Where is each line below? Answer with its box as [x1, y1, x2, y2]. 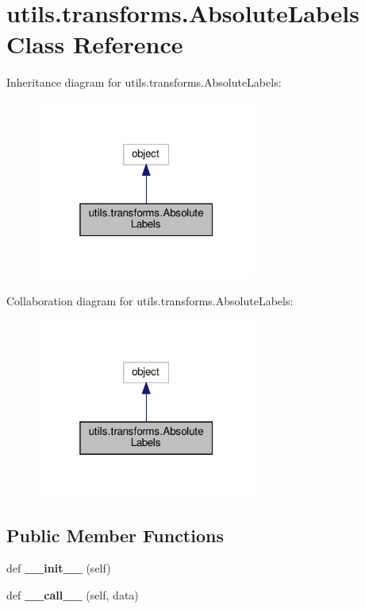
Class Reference [6, 28, 183, 60]
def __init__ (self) [6, 560, 111, 576]
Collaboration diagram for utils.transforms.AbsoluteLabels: [6, 292, 294, 308]
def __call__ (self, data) [6, 586, 139, 603]
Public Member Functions [6, 522, 224, 547]
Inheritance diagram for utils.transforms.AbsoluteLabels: [6, 74, 282, 91]
